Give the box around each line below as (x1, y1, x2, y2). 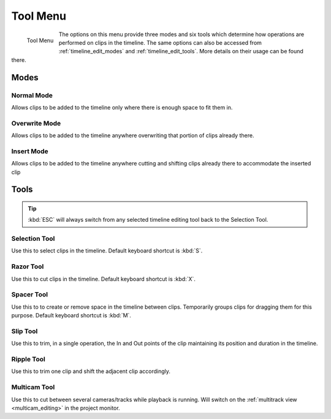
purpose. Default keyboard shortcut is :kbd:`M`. (11, 312, 132, 319)
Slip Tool (11, 327, 38, 335)
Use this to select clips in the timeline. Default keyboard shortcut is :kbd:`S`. (11, 247, 203, 254)
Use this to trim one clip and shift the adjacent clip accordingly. (11, 368, 171, 375)
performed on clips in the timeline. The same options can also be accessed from (58, 39, 262, 46)
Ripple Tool (11, 355, 45, 364)
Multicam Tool (11, 383, 55, 391)
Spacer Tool (11, 290, 48, 299)
